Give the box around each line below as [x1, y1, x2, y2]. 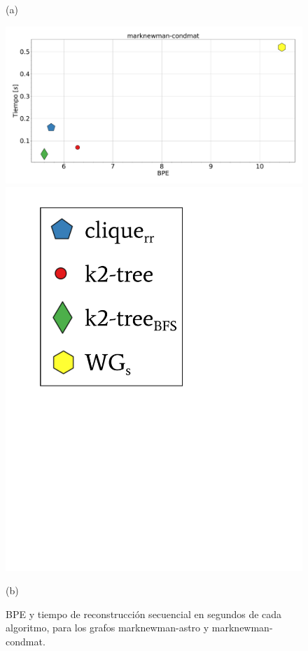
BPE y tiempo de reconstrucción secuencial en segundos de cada [6, 606, 282, 621]
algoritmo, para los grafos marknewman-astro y [6, 620, 209, 635]
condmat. [6, 633, 45, 648]
